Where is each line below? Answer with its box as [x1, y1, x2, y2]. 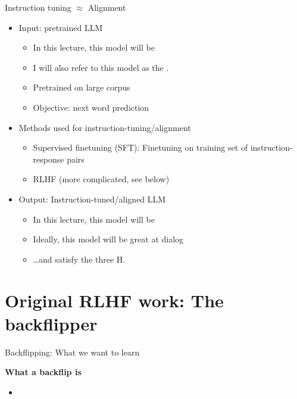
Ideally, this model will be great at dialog [33, 233, 184, 245]
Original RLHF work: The [5, 288, 224, 312]
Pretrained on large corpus [33, 81, 130, 93]
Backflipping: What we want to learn [5, 345, 140, 358]
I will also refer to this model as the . [33, 61, 169, 73]
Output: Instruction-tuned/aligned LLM [18, 192, 166, 205]
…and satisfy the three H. [33, 253, 126, 265]
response [33, 152, 64, 165]
